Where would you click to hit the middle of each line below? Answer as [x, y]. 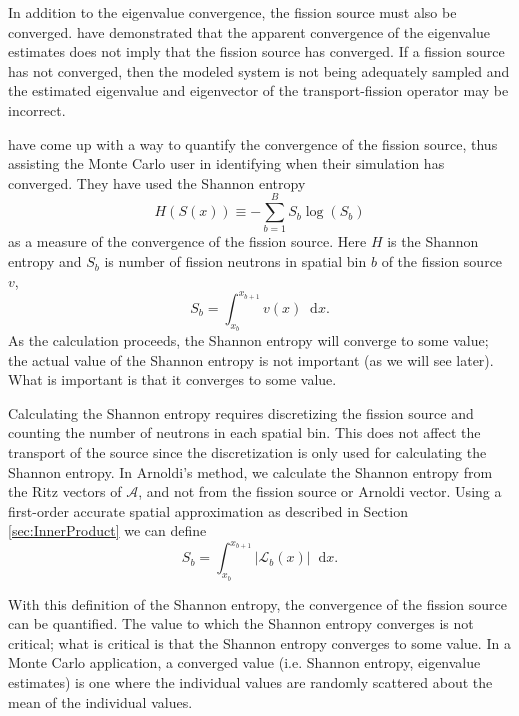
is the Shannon [433, 241]
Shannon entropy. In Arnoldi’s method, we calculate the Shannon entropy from [250, 471]
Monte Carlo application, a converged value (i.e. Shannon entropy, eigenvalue [244, 662]
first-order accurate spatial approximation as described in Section [208, 510]
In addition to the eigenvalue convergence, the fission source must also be [232, 12]
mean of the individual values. [100, 701]
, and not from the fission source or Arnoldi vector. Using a [320, 491]
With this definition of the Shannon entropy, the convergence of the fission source [258, 603]
